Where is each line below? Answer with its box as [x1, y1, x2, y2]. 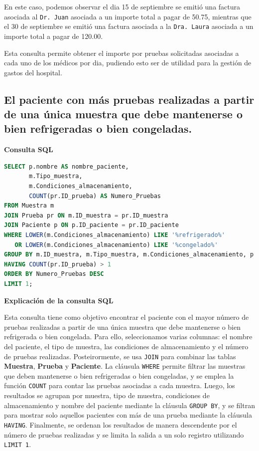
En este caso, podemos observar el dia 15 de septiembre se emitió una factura [4, 1, 241, 11]
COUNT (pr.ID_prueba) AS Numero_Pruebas [29, 192, 161, 200]
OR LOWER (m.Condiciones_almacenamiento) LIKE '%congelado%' [14, 241, 218, 248]
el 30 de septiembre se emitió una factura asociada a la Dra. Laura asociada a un [4, 21, 254, 31]
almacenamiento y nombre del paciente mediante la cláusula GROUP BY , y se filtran [4, 400, 255, 410]
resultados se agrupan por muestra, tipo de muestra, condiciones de [4, 390, 210, 401]
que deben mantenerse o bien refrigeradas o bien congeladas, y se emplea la [4, 370, 234, 381]
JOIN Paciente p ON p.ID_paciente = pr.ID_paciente [4, 222, 179, 229]
